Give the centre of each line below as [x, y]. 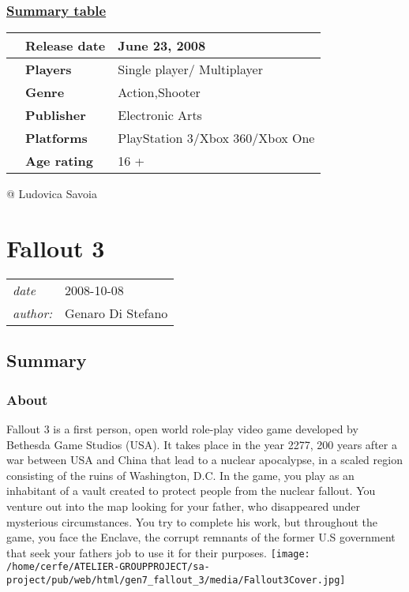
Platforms [56, 138]
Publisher [56, 115]
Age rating [59, 161]
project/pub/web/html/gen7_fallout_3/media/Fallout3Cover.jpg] [176, 580]
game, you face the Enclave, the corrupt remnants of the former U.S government [201, 537]
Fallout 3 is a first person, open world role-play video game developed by [182, 428]
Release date [66, 46]
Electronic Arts [160, 115]
